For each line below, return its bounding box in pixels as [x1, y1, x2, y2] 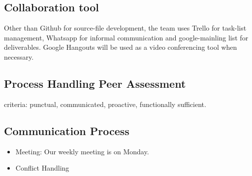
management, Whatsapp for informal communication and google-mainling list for [4, 32, 249, 42]
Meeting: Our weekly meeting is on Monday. [15, 146, 149, 156]
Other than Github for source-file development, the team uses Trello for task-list [4, 23, 247, 33]
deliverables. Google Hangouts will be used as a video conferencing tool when [4, 42, 237, 52]
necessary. [4, 51, 34, 62]
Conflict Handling [15, 163, 69, 173]
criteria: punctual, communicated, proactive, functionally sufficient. [4, 99, 206, 109]
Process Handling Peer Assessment [4, 75, 186, 91]
